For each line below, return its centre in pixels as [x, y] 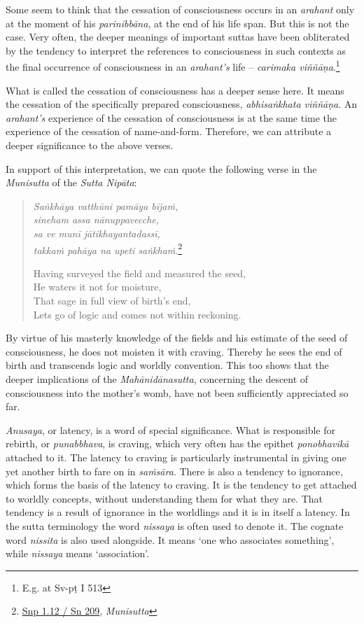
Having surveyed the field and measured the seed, [140, 273]
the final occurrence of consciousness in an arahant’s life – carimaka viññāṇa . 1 [173, 66]
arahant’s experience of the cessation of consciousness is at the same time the [171, 117]
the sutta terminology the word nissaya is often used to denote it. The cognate [175, 525]
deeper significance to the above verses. [90, 145]
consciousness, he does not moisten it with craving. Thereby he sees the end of [174, 351]
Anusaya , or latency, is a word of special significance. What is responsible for [170, 429]
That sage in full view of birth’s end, [112, 300]
